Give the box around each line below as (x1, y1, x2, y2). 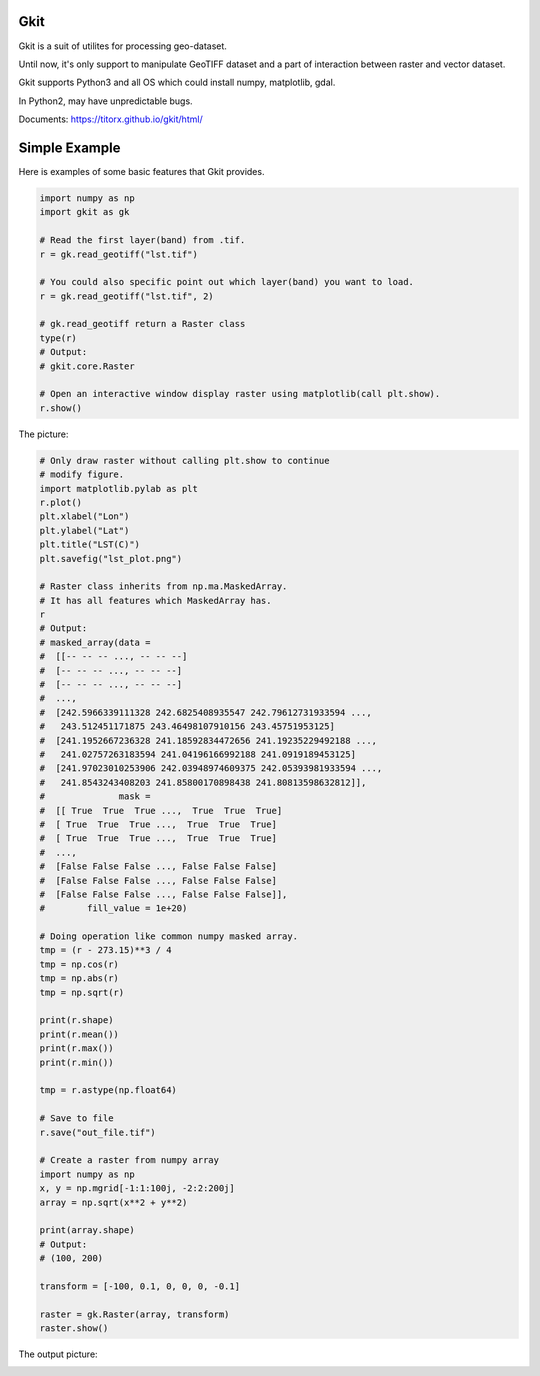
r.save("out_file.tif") (39, 1126, 157, 1138)
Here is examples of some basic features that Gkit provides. (18, 165, 265, 177)
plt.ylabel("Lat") (39, 525, 130, 536)
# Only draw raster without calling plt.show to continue (39, 455, 330, 466)
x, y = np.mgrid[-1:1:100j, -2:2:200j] (39, 1183, 235, 1194)
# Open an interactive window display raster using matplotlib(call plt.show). (39, 388, 441, 400)
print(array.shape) (39, 1225, 135, 1236)
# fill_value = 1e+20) (39, 903, 188, 914)
